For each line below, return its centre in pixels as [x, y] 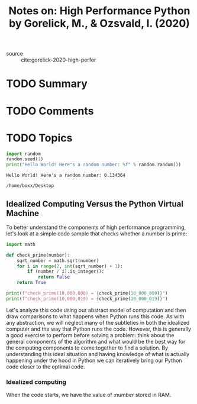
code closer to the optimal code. [46, 366]
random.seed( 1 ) [25, 159]
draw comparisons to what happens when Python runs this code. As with [95, 316]
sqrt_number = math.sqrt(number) [58, 261]
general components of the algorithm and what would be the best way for [96, 341]
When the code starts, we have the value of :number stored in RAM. [89, 395]
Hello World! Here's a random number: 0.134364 [66, 176]
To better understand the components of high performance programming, [96, 227]
